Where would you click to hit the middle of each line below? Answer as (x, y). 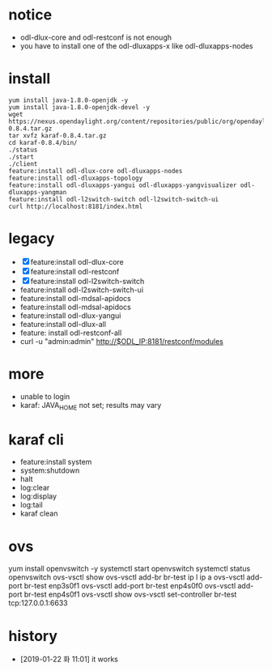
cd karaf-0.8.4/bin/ (43, 142)
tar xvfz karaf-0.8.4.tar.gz (57, 135)
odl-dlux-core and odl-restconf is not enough (96, 37)
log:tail (31, 505)
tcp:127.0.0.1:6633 (38, 603)
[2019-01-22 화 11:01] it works (69, 659)
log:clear (35, 488)
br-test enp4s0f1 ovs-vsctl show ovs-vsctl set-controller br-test (130, 595)
